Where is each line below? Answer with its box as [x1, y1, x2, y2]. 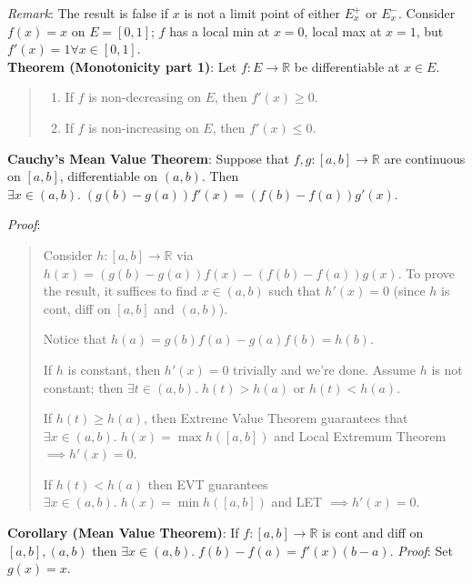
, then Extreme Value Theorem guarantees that [144, 408, 408, 428]
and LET [271, 492, 323, 511]
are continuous [384, 148, 466, 167]
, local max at [304, 21, 382, 40]
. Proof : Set [389, 540, 453, 559]
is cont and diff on [322, 523, 424, 542]
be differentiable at [294, 56, 400, 76]
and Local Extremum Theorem [274, 426, 447, 445]
